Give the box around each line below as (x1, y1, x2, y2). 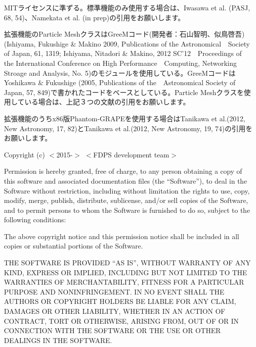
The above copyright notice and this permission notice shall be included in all (4, 231, 240, 241)
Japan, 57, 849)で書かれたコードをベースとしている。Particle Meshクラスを (4, 87, 244, 97)
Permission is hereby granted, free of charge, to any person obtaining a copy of (4, 166, 242, 176)
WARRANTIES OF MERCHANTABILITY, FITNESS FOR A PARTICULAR (4, 277, 244, 287)
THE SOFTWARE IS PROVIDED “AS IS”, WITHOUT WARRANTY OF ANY (4, 257, 251, 268)
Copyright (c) (4, 149, 45, 159)
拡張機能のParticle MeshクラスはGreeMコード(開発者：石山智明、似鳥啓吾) (4, 29, 245, 39)
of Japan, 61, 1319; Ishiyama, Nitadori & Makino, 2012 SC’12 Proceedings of (4, 48, 242, 58)
